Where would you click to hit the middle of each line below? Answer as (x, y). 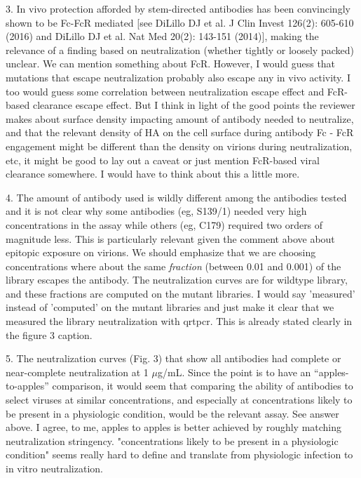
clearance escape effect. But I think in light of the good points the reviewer (194, 105)
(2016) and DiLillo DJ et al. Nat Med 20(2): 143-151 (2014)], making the (162, 36)
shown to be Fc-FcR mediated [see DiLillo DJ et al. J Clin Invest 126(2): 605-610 (180, 22)
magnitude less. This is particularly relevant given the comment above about (170, 238)
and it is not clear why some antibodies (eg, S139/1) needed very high (156, 211)
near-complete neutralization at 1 (77, 372)
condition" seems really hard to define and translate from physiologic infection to (179, 454)
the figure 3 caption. (49, 334)
